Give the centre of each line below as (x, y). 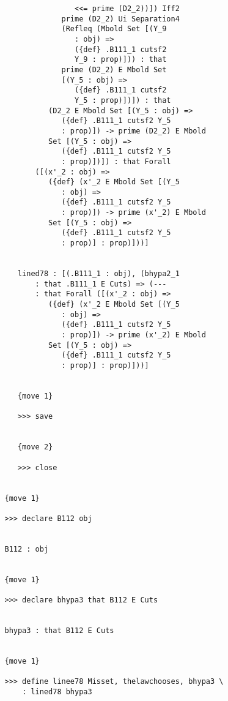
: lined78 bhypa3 (57, 692)
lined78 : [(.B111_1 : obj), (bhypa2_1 (98, 274)
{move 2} (35, 447)
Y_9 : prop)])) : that (121, 60)
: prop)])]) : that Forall (116, 161)
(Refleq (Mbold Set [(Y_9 (114, 29)
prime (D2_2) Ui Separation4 (120, 19)
